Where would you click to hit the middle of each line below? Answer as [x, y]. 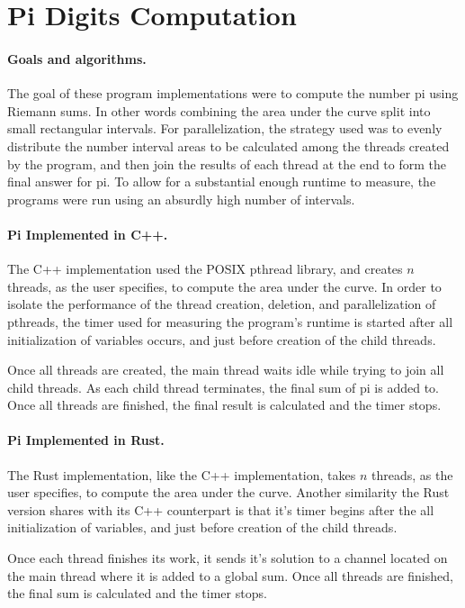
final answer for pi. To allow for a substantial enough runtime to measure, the [222, 181]
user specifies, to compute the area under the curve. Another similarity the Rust [228, 492]
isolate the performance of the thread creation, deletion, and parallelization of [222, 304]
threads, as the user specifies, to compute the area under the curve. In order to [224, 286]
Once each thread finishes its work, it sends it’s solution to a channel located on [228, 558]
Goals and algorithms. [77, 58]
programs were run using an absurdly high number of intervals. [181, 199]
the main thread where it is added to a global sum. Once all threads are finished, [230, 575]
